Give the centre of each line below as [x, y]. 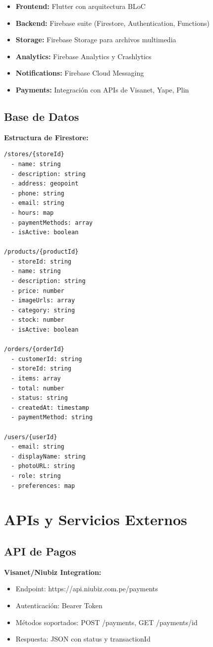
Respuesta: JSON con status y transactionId [83, 639]
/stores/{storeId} [34, 154]
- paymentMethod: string [52, 417]
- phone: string [38, 193]
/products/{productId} [41, 252]
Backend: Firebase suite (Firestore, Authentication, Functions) [112, 23]
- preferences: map [43, 486]
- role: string [36, 476]
